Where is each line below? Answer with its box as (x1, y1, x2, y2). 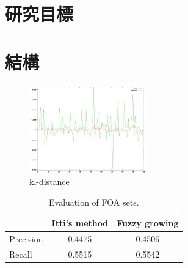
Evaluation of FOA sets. (49, 195, 139, 208)
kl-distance (29, 175, 70, 188)
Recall (9, 248, 32, 261)
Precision (9, 233, 43, 245)
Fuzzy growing (117, 217, 179, 229)
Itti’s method (51, 217, 109, 229)
